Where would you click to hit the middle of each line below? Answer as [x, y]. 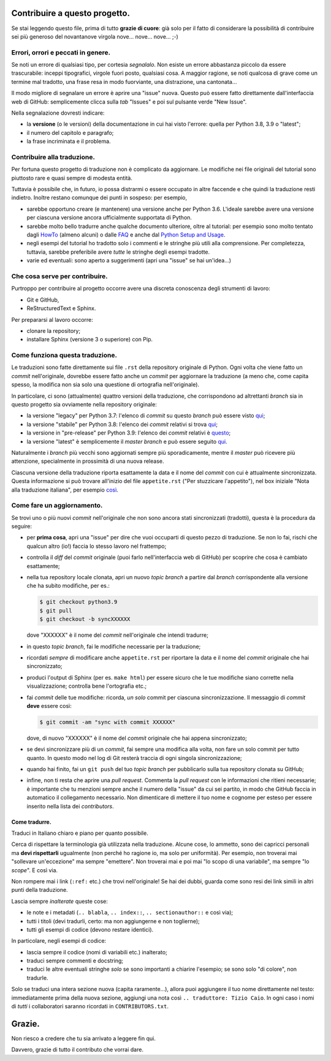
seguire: [22, 527]
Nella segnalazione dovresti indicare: [58, 113]
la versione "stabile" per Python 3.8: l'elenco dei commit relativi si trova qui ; [122, 424]
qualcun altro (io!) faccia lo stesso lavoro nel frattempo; [97, 546]
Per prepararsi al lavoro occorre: [52, 319]
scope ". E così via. [35, 870]
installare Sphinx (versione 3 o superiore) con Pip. [90, 340]
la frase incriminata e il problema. [69, 142]
